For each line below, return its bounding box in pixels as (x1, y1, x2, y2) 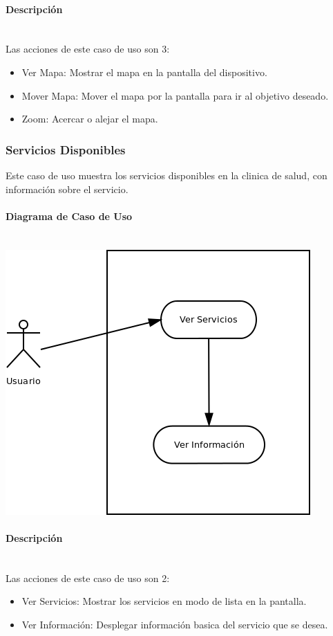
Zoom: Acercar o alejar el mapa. (21, 111, 158, 126)
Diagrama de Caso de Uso (6, 208, 133, 223)
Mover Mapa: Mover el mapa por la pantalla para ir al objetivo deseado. (21, 88, 329, 102)
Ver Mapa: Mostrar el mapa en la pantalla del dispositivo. (21, 64, 267, 79)
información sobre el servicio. (6, 181, 129, 196)
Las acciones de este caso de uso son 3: (6, 42, 170, 56)
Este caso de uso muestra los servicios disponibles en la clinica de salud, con (6, 167, 327, 182)
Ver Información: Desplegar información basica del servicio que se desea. (21, 617, 328, 631)
